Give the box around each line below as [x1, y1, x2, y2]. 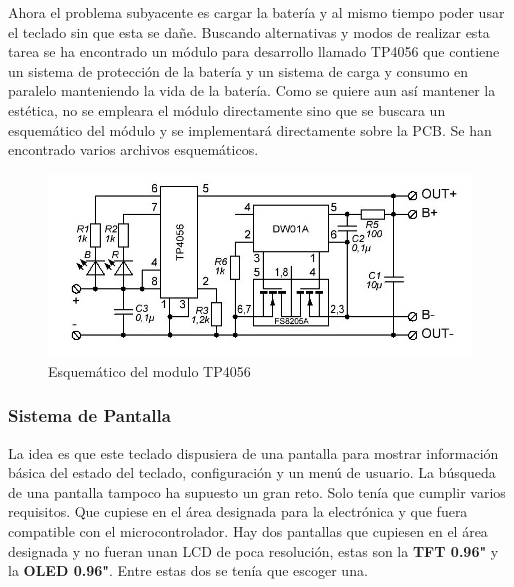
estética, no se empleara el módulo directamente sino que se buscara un [8, 99, 446, 120]
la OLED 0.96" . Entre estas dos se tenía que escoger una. [8, 560, 368, 581]
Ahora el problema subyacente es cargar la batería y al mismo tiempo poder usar [8, 2, 505, 22]
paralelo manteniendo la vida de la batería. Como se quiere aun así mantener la [8, 80, 496, 101]
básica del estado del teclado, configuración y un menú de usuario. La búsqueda [8, 462, 496, 483]
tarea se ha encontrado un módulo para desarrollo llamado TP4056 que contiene [8, 41, 500, 62]
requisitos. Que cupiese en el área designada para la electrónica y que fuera [8, 501, 468, 522]
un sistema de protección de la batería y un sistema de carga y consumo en [8, 60, 469, 81]
